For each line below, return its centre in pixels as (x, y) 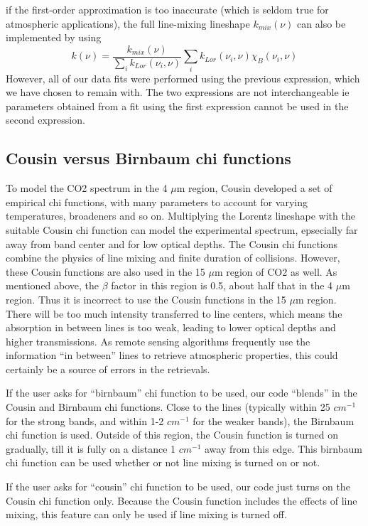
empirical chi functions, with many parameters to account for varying (157, 202)
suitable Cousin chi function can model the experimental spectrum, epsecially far (182, 229)
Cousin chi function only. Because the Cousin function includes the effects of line (182, 500)
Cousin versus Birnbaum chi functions (148, 158)
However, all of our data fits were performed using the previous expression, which (183, 78)
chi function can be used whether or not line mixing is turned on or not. (163, 462)
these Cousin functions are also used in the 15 (105, 271)
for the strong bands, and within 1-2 (85, 420)
